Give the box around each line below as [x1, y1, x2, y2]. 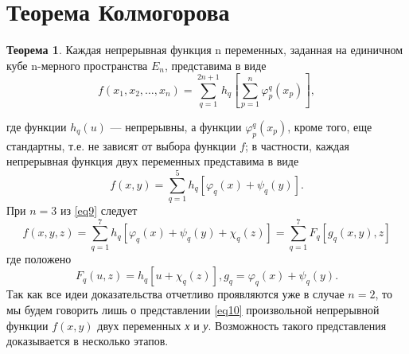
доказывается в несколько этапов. [6, 333, 169, 349]
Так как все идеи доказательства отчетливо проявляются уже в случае [6, 286, 345, 302]
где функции [6, 118, 67, 134]
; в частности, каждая [245, 137, 349, 154]
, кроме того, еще [287, 118, 372, 134]
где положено [6, 250, 72, 266]
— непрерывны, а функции [110, 118, 242, 134]
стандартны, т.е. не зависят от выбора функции [6, 137, 236, 154]
